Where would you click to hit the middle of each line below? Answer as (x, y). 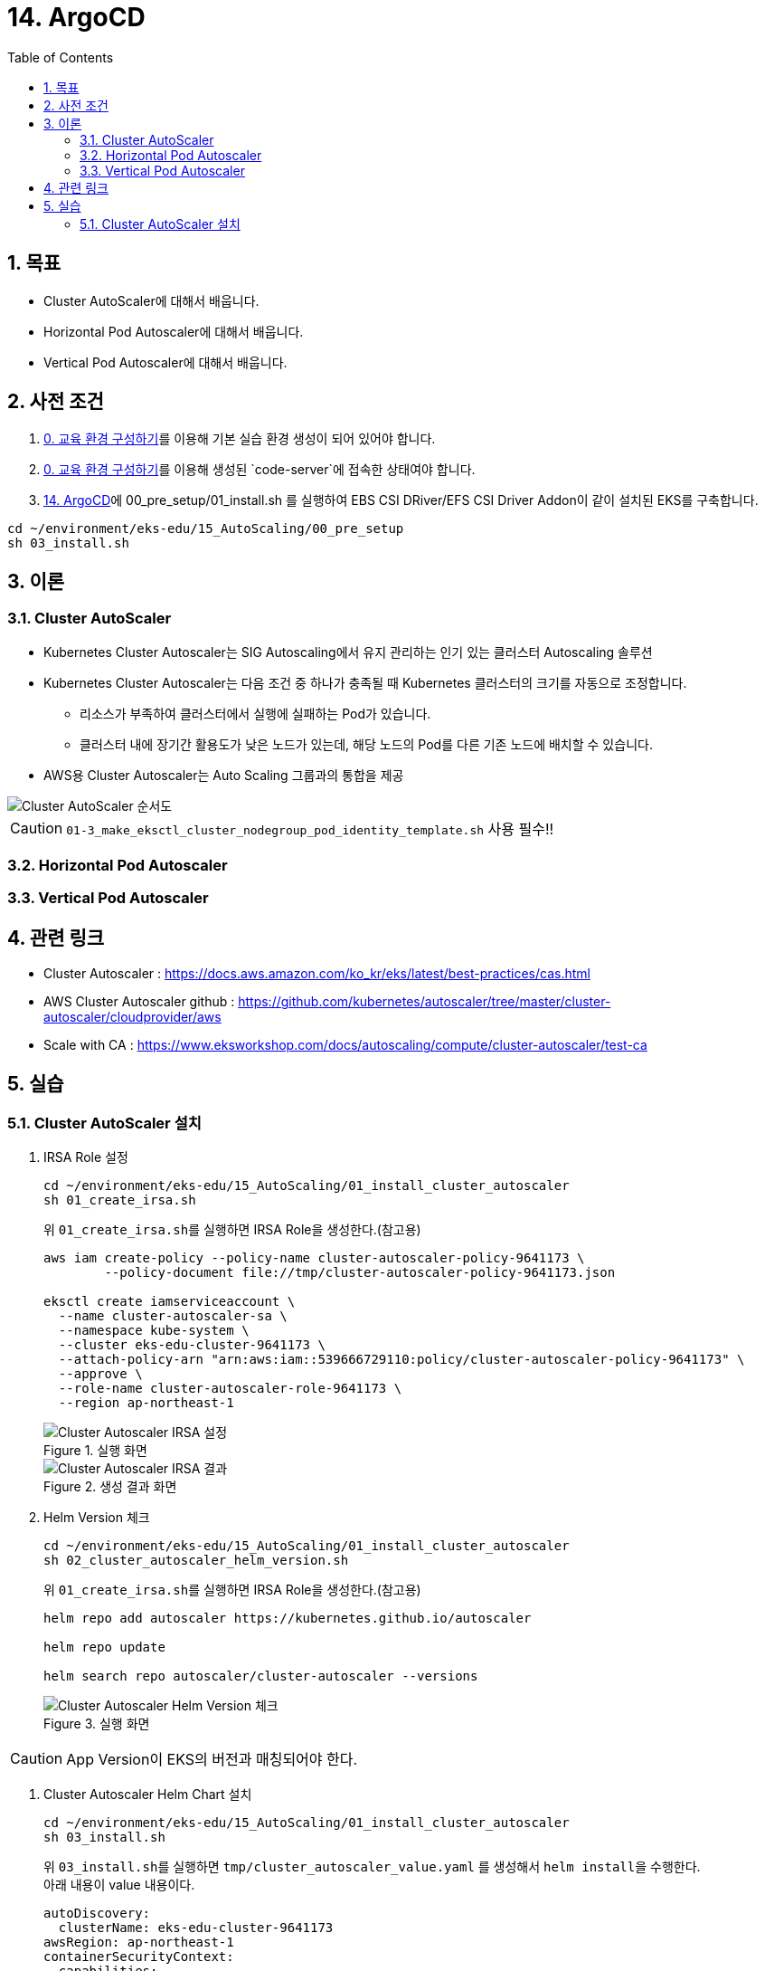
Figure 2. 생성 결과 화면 (110, 1487)
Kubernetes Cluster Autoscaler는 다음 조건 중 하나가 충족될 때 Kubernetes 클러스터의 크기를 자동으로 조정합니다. (365, 682)
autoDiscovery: (97, 1914)
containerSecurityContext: (139, 1957)
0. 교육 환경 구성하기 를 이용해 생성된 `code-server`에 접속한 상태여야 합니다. (260, 470)
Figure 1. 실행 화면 (95, 1451)
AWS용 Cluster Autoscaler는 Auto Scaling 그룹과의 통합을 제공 (224, 775)
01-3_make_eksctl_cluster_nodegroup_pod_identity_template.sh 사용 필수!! (310, 828)
